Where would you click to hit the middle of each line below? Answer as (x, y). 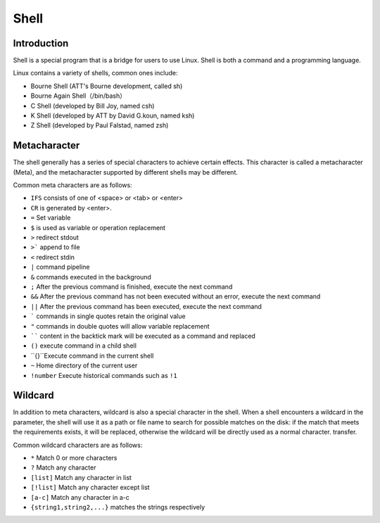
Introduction (41, 43)
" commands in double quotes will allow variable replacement (120, 326)
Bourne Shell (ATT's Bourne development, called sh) (107, 86)
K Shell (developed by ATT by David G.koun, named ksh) (113, 115)
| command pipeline (60, 267)
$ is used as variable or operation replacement (98, 227)
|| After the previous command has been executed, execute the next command (146, 306)
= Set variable (51, 218)
